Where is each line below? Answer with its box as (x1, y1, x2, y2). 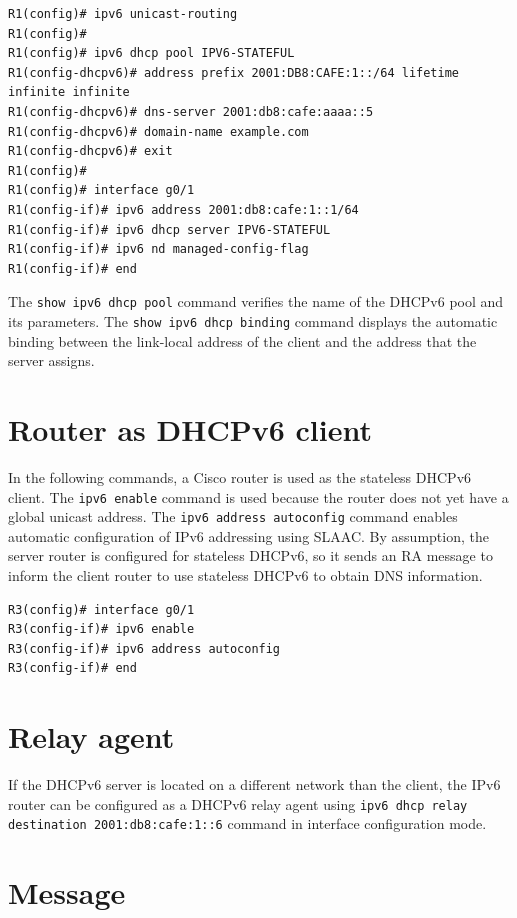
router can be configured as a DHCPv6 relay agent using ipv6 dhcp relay (8, 793, 468, 814)
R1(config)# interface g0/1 (8, 183, 195, 198)
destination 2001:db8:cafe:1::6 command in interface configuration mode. (8, 813, 487, 834)
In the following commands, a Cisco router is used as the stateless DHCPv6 (8, 466, 472, 487)
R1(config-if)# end (8, 261, 137, 276)
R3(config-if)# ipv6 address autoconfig (8, 641, 281, 656)
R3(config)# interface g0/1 (8, 602, 195, 617)
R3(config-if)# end (8, 661, 137, 676)
